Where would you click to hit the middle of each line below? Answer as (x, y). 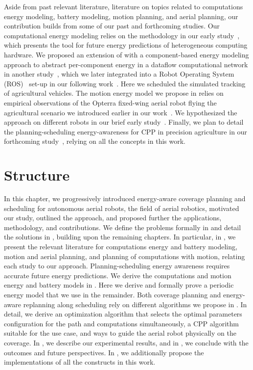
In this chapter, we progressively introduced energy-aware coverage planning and (125, 198)
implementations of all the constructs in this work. (80, 362)
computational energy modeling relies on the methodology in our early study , (122, 35)
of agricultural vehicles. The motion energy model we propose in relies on (114, 93)
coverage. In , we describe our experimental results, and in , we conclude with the (126, 342)
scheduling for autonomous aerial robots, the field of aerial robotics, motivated (122, 208)
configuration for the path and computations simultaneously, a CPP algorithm (121, 323)
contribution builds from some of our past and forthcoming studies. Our (112, 26)
